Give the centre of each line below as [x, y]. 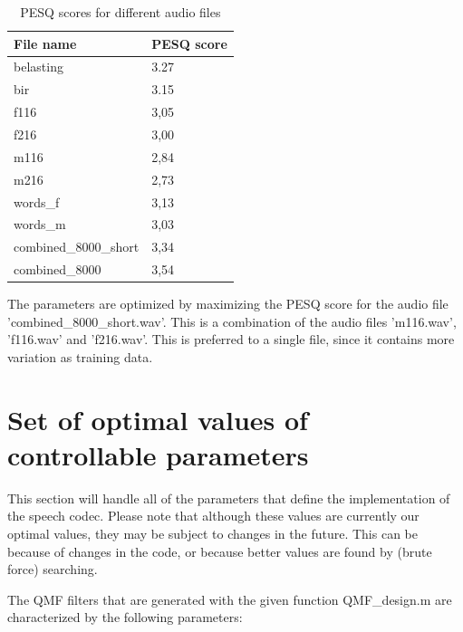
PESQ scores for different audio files [121, 12]
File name [45, 43]
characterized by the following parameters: [125, 617]
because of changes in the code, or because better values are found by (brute [220, 551]
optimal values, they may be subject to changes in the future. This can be [212, 533]
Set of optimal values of [158, 419]
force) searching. [53, 569]
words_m [40, 224]
